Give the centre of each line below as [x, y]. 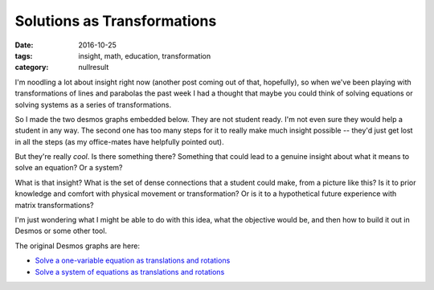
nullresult [94, 67]
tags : [24, 55]
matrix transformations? [54, 205]
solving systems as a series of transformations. [93, 104]
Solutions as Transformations [116, 21]
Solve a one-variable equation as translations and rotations [133, 260]
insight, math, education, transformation [145, 55]
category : [32, 67]
